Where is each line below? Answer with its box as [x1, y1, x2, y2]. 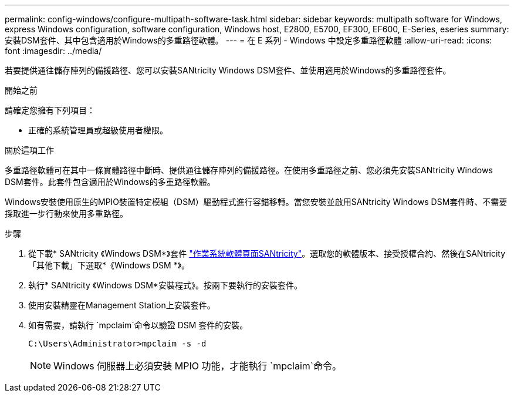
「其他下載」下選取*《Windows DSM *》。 [28, 260, 190, 270]
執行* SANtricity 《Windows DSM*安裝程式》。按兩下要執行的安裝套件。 [28, 280, 302, 290]
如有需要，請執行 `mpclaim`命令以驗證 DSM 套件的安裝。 [28, 320, 248, 330]
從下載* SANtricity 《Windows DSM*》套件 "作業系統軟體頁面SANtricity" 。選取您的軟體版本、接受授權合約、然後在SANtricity [28, 248, 506, 258]
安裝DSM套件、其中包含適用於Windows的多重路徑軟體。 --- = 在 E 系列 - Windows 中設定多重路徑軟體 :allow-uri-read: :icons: [5, 35, 492, 45]
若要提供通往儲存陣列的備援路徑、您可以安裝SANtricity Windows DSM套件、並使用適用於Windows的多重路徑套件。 [5, 65, 451, 75]
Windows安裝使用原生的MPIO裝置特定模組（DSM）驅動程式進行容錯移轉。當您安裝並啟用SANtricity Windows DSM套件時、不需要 [5, 197, 508, 207]
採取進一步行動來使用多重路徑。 [5, 208, 128, 218]
